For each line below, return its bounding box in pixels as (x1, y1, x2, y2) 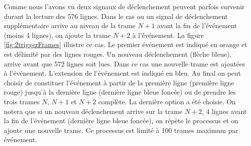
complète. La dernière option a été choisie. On (98, 96, 236, 106)
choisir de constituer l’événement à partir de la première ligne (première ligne (4, 77, 234, 87)
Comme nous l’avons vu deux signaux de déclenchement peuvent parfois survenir (4, 1, 245, 11)
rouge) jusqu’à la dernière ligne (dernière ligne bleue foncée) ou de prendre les (4, 87, 236, 97)
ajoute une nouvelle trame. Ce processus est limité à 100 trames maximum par (4, 125, 238, 135)
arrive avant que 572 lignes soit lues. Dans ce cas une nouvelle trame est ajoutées (4, 58, 245, 68)
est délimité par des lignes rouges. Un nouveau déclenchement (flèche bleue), (4, 49, 232, 59)
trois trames (4, 96, 40, 106)
